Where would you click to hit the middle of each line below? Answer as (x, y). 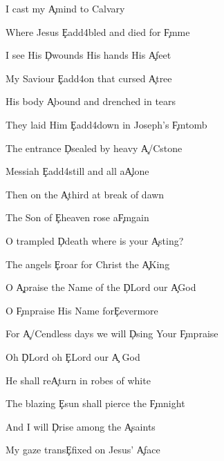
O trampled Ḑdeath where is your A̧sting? (95, 240)
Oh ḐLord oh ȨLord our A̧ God (73, 356)
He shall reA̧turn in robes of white (78, 380)
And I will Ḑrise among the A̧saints (81, 426)
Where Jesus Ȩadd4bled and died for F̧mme (98, 31)
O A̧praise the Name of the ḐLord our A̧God (101, 287)
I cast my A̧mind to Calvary (65, 8)
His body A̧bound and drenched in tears (91, 101)
